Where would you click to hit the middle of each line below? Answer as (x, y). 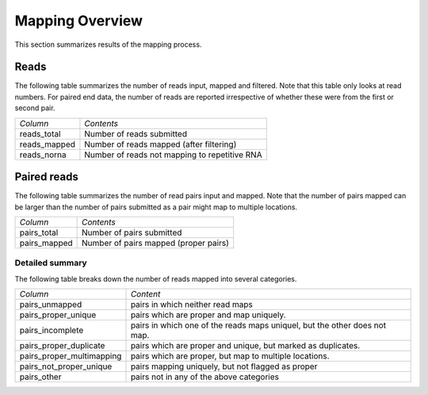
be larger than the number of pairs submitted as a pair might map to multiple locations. (156, 207)
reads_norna (43, 155)
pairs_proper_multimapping (71, 356)
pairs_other (40, 377)
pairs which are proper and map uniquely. (208, 315)
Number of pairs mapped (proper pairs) (155, 243)
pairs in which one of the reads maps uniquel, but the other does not (258, 325)
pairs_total (39, 232)
